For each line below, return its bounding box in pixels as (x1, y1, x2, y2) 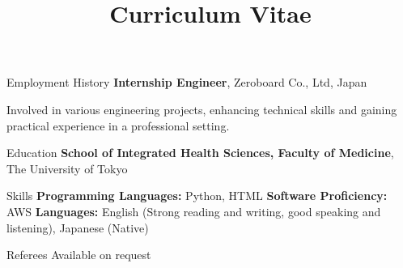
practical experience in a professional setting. (6, 117, 230, 134)
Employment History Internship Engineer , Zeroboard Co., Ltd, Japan (6, 74, 367, 91)
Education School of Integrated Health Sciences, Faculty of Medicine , (6, 144, 394, 161)
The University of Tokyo (6, 160, 128, 177)
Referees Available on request (6, 246, 151, 263)
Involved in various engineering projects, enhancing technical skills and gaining (6, 100, 397, 117)
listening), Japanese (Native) (6, 219, 149, 236)
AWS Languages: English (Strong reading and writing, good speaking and (6, 202, 381, 219)
